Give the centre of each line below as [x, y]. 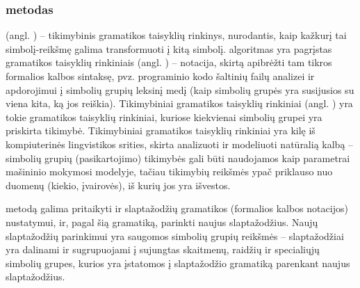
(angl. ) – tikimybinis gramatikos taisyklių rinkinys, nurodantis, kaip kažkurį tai [176, 35]
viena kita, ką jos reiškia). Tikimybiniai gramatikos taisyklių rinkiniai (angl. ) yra [179, 103]
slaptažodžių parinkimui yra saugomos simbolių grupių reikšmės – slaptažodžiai [175, 235]
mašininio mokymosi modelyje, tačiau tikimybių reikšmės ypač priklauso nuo [169, 171]
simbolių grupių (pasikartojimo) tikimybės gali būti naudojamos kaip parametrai [178, 158]
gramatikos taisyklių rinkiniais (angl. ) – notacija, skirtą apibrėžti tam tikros [169, 62]
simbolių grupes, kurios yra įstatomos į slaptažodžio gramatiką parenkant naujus [178, 263]
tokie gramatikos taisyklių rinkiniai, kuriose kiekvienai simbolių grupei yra [164, 117]
